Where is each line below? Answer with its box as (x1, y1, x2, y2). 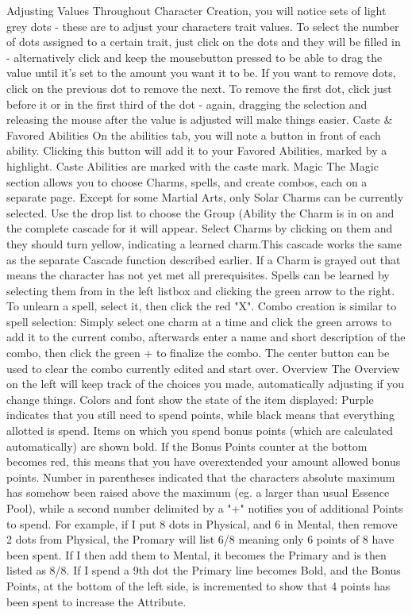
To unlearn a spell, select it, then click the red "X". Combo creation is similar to (6, 298, 397, 314)
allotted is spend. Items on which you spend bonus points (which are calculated (6, 422, 394, 439)
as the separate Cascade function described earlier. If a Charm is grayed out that (6, 251, 401, 267)
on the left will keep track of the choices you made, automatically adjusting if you (6, 375, 405, 392)
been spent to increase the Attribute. (6, 593, 187, 609)
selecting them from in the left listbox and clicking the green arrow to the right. (6, 282, 395, 298)
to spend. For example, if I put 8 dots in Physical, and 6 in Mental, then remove (6, 515, 398, 532)
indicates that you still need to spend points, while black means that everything (6, 406, 395, 423)
